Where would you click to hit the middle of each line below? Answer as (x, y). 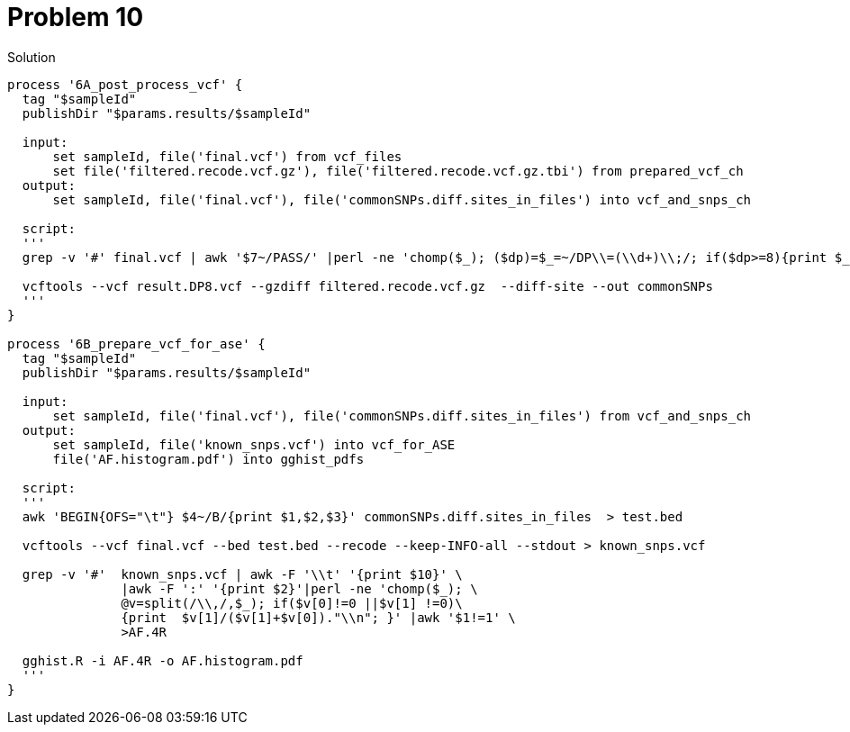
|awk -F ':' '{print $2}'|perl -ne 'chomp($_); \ (299, 588)
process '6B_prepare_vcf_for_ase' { (136, 343)
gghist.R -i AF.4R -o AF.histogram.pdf (163, 660)
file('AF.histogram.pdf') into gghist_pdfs (208, 459)
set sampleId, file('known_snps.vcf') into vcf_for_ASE (254, 444)
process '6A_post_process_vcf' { (125, 84)
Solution (32, 57)
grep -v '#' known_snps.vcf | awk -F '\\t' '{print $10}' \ (242, 574)
